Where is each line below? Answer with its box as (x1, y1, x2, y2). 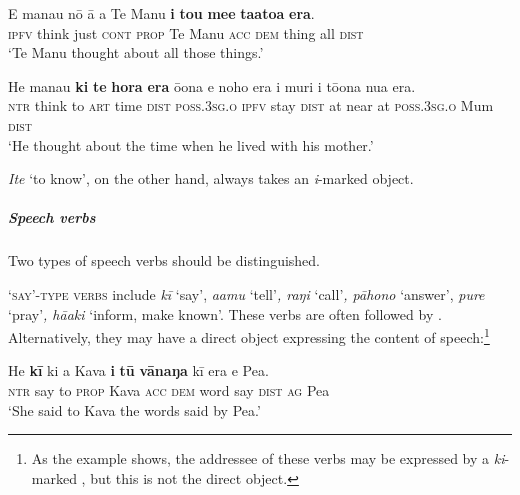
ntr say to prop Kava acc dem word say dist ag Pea (8, 379, 330, 400)
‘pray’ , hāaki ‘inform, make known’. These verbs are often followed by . (8, 303, 442, 324)
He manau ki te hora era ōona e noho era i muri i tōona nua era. (8, 75, 416, 96)
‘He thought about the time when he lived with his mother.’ (8, 134, 374, 155)
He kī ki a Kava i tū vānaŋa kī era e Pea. (8, 360, 269, 381)
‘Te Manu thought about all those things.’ (8, 42, 264, 63)
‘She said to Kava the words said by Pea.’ (8, 399, 261, 420)
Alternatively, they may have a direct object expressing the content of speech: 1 (8, 324, 490, 347)
